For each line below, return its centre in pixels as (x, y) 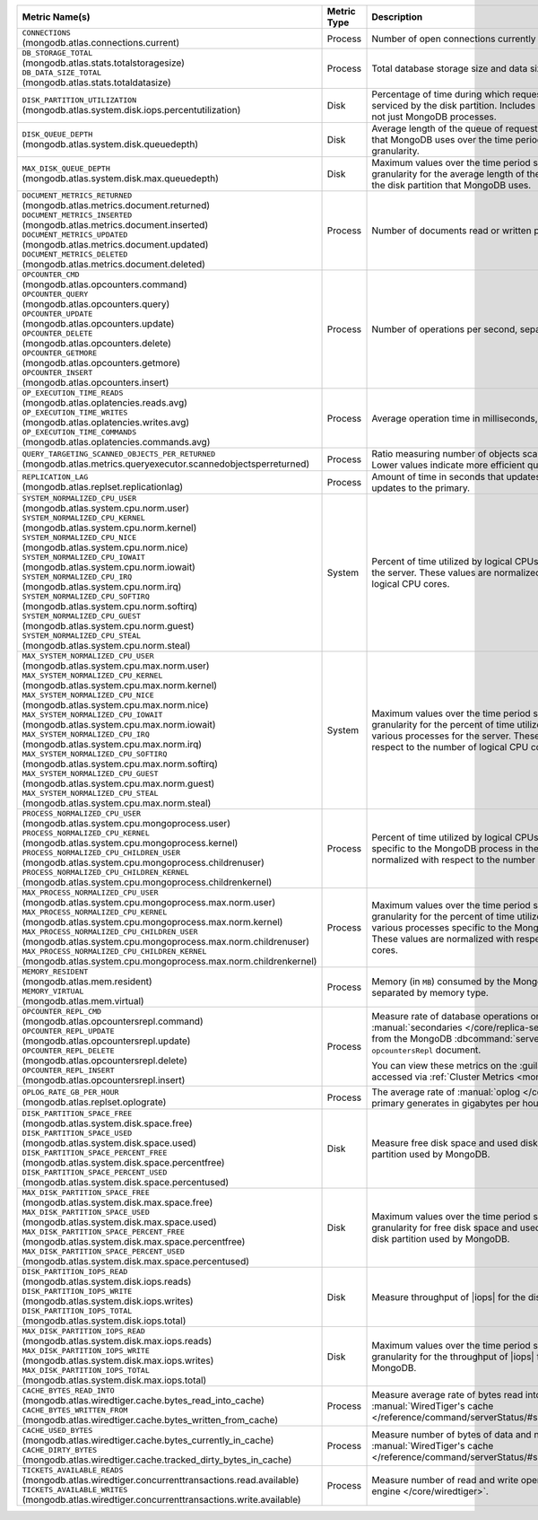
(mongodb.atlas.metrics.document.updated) (115, 245)
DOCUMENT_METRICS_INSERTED (77, 215)
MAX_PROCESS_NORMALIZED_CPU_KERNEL (95, 912)
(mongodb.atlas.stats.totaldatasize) (97, 83)
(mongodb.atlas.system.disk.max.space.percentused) (136, 1261)
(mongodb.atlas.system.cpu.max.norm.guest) (118, 783)
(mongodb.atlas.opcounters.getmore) (101, 363)
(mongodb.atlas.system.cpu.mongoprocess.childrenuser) (143, 863)
